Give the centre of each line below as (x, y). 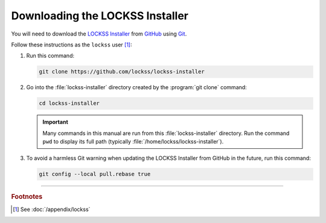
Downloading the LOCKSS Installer (100, 16)
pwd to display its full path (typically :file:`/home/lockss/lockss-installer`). (133, 142)
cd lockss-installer (69, 103)
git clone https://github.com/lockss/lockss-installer (122, 72)
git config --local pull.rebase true (95, 174)
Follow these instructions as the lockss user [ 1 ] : (72, 45)
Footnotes (27, 197)
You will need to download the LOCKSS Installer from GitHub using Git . (99, 34)
